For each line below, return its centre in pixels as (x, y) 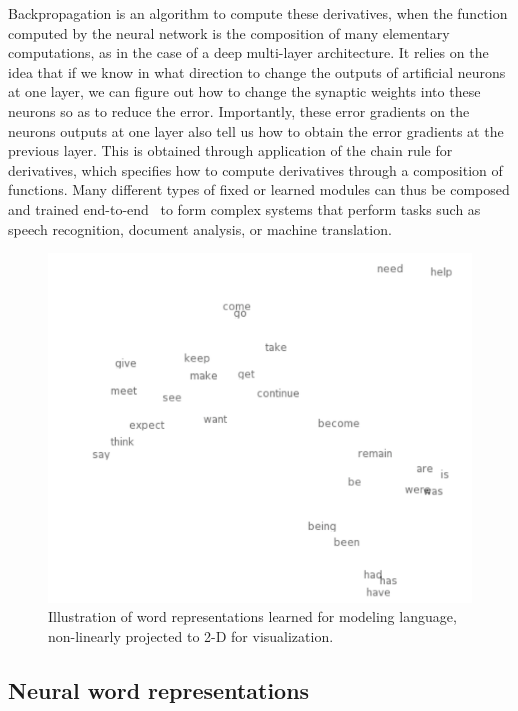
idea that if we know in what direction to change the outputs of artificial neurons (257, 71)
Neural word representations (159, 689)
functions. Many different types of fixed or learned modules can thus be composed (259, 189)
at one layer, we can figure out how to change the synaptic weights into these (244, 91)
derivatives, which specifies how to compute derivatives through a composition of (255, 169)
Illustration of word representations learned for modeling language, (252, 616)
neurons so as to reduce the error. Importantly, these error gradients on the (239, 110)
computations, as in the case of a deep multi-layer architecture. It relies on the (248, 52)
